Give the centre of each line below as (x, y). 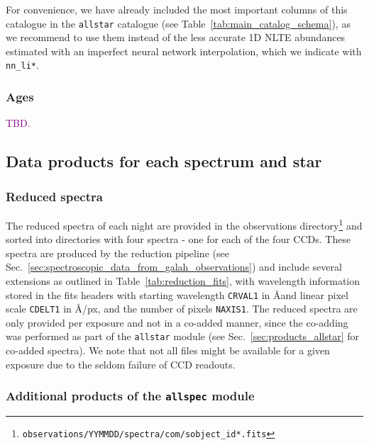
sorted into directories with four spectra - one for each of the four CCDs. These (178, 239)
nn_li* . (22, 65)
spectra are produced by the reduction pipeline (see (117, 253)
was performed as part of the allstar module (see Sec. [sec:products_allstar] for (183, 336)
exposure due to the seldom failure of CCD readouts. (121, 364)
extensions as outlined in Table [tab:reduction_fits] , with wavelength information (183, 280)
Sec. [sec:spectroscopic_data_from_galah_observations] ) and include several (174, 267)
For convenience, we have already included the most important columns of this (177, 9)
